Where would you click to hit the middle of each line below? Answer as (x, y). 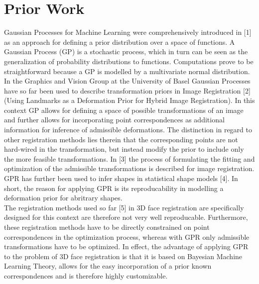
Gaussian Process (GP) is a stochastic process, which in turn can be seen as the (126, 51)
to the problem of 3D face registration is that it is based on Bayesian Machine (123, 256)
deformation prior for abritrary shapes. (63, 198)
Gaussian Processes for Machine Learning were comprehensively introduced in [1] (128, 32)
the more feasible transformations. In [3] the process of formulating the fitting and (129, 158)
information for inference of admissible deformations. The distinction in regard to (128, 130)
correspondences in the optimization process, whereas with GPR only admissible (127, 237)
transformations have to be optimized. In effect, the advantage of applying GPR (126, 246)
